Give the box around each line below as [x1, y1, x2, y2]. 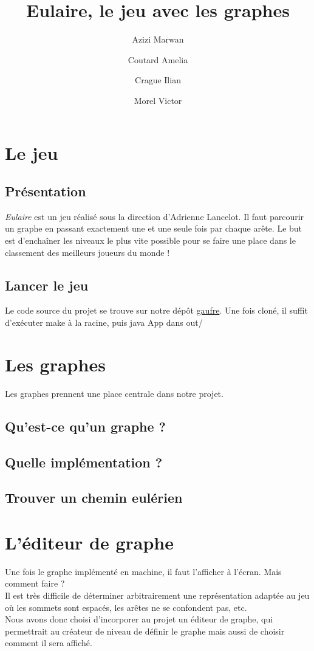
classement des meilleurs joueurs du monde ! [5, 246, 170, 258]
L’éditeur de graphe [5, 529, 174, 554]
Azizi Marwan [132, 33, 184, 46]
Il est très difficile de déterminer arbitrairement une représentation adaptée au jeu [5, 589, 310, 602]
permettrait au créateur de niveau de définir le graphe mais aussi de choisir [5, 624, 285, 637]
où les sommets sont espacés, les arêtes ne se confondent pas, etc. [5, 601, 247, 613]
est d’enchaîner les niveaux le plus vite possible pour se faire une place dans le [5, 234, 296, 247]
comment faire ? [5, 577, 65, 590]
